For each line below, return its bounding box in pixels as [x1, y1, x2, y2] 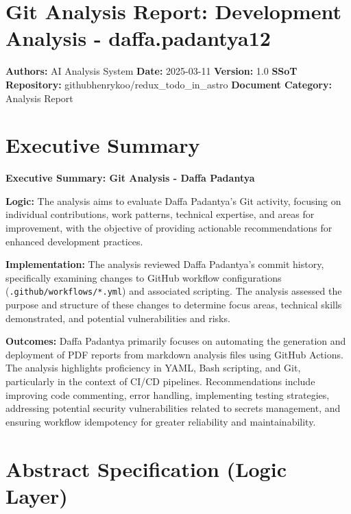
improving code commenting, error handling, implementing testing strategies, [5, 387, 330, 402]
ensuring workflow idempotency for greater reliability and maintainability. [5, 414, 316, 428]
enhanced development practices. [5, 234, 143, 248]
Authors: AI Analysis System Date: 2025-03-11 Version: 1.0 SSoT [5, 64, 298, 78]
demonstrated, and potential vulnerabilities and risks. [5, 310, 230, 325]
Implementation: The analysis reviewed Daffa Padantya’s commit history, [5, 257, 324, 271]
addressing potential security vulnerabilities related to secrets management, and [5, 401, 341, 415]
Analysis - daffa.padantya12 [5, 24, 271, 52]
